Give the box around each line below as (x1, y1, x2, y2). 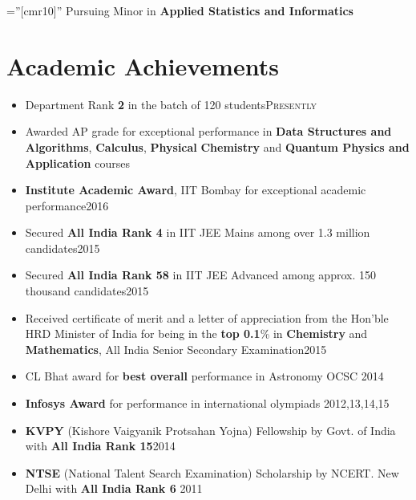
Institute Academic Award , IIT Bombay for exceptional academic (25, 181, 366, 198)
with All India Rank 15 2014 (25, 437, 176, 454)
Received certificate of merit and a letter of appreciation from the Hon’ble (25, 309, 389, 326)
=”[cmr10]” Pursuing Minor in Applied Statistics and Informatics (6, 2, 353, 18)
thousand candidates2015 (25, 283, 149, 299)
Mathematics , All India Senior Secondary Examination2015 (25, 340, 327, 357)
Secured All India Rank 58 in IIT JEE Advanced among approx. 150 (25, 266, 376, 283)
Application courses (25, 154, 130, 171)
